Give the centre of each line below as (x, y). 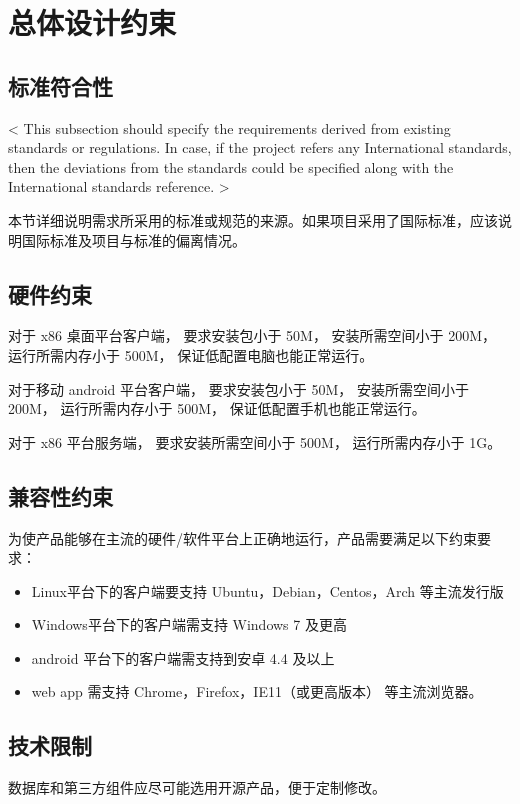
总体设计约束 (92, 22)
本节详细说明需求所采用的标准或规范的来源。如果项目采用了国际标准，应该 (253, 219)
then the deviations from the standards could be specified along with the (231, 166)
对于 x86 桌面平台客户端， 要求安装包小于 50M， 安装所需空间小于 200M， (252, 335)
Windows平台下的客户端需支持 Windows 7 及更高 (189, 624)
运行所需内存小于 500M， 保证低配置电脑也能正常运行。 (191, 354)
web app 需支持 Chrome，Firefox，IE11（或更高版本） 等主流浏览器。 (257, 691)
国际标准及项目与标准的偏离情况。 (133, 239)
